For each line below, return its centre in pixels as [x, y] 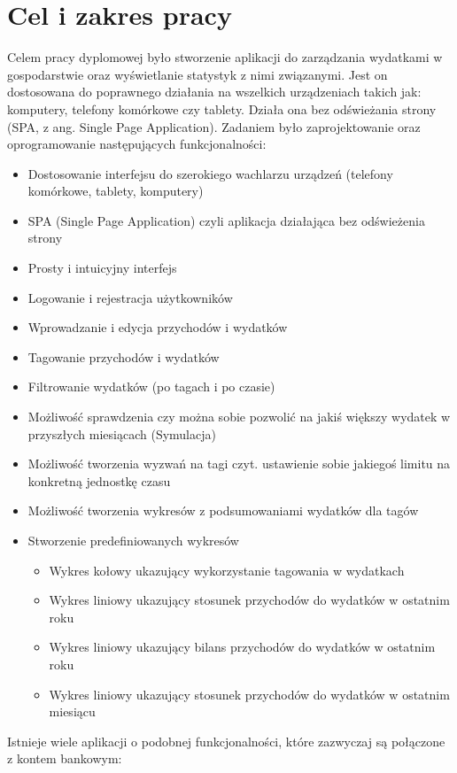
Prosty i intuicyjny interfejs [102, 268]
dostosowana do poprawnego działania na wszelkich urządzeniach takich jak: [214, 92]
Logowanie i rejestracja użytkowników [130, 297]
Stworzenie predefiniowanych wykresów [133, 540]
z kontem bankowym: [65, 758]
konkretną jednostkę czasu [99, 480]
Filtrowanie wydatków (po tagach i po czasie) [151, 386]
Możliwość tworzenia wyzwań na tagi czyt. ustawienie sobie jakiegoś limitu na [239, 464]
